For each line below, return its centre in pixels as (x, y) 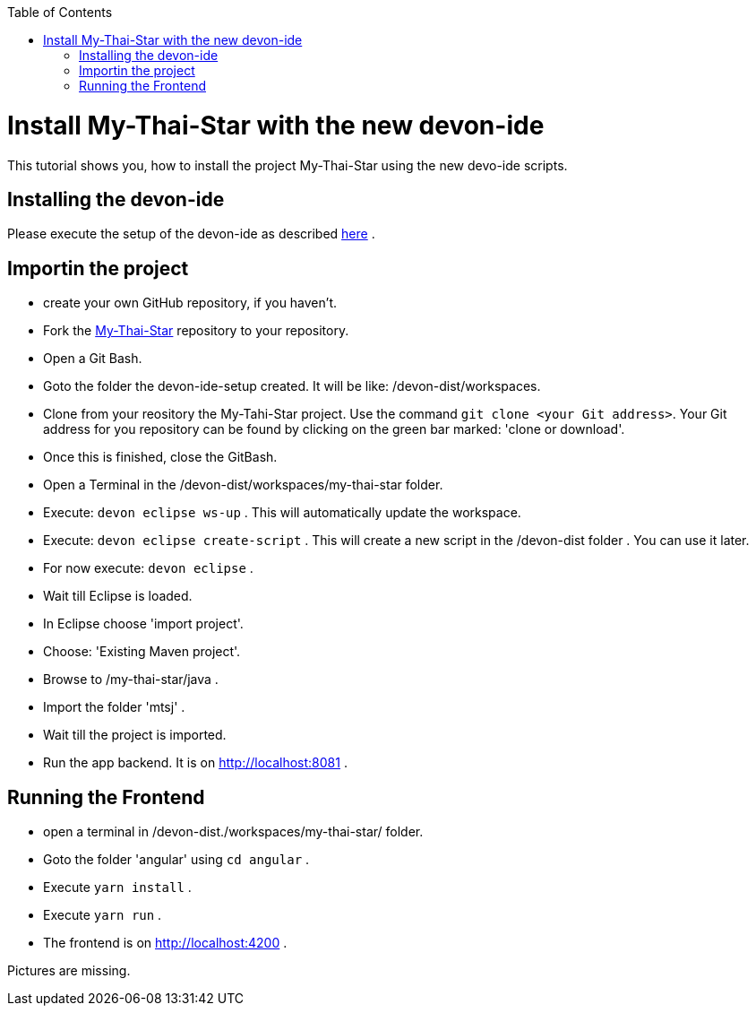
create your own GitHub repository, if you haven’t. (190, 303)
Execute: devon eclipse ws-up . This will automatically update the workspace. (282, 513)
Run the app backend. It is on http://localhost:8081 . (195, 763)
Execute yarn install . (117, 887)
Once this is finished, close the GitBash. (160, 457)
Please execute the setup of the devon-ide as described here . (191, 234)
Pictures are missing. (69, 971)
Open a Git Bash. (93, 359)
